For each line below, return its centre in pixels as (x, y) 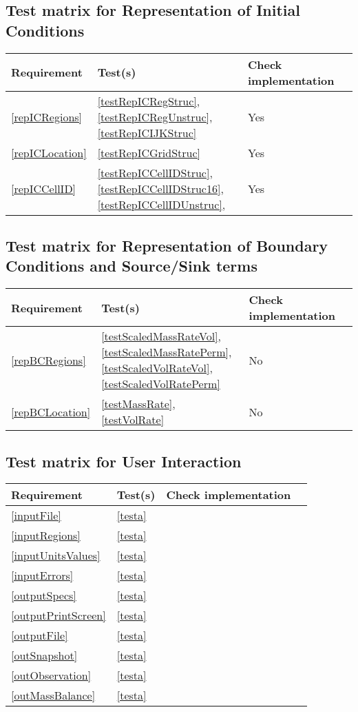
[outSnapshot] (44, 655)
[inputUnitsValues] (56, 556)
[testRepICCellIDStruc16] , (160, 188)
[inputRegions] (46, 536)
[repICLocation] (49, 152)
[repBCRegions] (49, 360)
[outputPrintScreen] (59, 616)
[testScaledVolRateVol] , (157, 368)
